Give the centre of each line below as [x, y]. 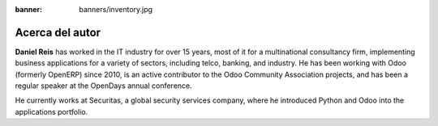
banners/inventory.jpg [116, 9]
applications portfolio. [52, 111]
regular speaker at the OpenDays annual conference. [103, 86]
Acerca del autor [58, 32]
